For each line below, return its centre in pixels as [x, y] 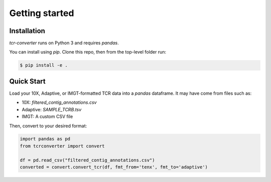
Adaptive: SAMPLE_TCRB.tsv [52, 109]
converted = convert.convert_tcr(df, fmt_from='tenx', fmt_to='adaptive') [114, 167]
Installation [27, 31]
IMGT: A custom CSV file [47, 117]
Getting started [42, 13]
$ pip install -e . [44, 65]
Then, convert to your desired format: [48, 126]
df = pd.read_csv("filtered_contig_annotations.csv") [87, 160]
